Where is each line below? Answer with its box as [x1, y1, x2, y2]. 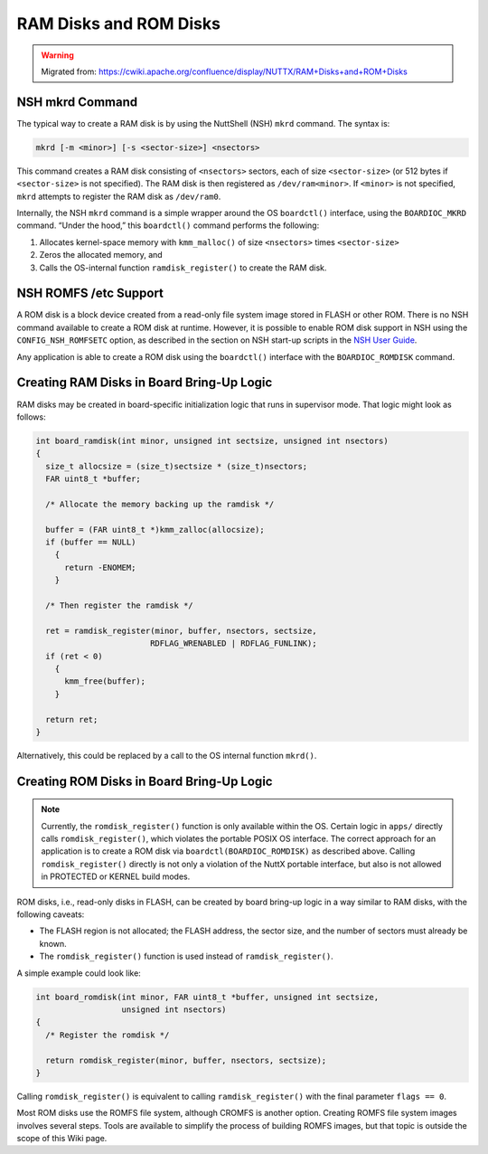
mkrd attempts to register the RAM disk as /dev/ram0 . [16, 191, 221, 202]
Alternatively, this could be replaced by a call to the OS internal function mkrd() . [16, 750, 317, 761]
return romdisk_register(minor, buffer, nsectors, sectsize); [45, 1055, 327, 1065]
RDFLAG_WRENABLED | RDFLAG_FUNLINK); [149, 638, 317, 648]
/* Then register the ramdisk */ [45, 600, 193, 610]
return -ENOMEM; [64, 562, 136, 572]
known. [39, 938, 67, 949]
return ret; [45, 714, 99, 724]
